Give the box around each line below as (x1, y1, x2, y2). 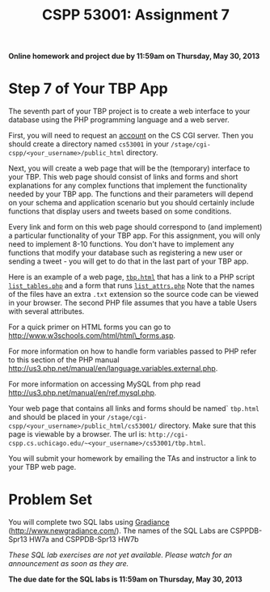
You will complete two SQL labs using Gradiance (8, 518, 170, 527)
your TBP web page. (8, 463, 77, 472)
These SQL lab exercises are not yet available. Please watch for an (8, 550, 233, 560)
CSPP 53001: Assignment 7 (41, 6, 230, 24)
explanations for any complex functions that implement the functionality (8, 180, 248, 191)
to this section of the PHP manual (8, 355, 120, 365)
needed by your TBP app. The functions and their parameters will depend (8, 189, 254, 199)
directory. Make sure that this (158, 421, 256, 430)
